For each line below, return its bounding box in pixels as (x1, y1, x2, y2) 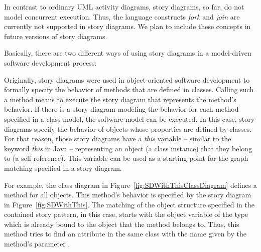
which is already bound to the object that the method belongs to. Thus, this (4, 218, 239, 229)
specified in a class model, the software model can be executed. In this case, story (4, 113, 255, 124)
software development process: (4, 57, 97, 68)
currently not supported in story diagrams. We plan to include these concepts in (4, 21, 251, 32)
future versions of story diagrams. (4, 31, 107, 41)
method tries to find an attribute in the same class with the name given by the (4, 228, 246, 239)
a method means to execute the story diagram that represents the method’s (4, 94, 236, 104)
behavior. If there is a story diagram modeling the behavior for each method (4, 104, 239, 114)
